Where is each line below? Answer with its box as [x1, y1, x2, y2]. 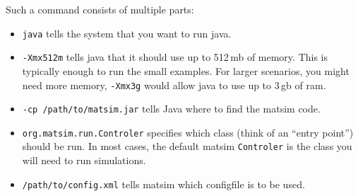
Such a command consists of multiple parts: [6, 2, 194, 16]
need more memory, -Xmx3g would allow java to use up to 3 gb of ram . [22, 77, 326, 92]
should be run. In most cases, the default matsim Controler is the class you [22, 139, 352, 154]
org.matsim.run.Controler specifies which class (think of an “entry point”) [22, 125, 354, 139]
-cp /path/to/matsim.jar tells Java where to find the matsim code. [22, 101, 321, 116]
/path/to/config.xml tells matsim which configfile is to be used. [22, 176, 305, 191]
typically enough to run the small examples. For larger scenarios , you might [22, 63, 350, 78]
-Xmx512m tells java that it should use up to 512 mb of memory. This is [22, 50, 328, 64]
